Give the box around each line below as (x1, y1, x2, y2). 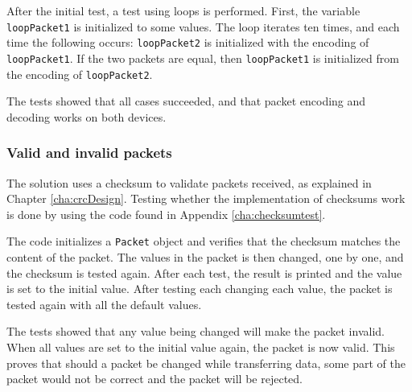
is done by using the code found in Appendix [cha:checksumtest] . (6, 205, 326, 222)
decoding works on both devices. (6, 108, 167, 125)
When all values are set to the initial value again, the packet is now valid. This (6, 339, 395, 356)
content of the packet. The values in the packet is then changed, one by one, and (6, 249, 404, 266)
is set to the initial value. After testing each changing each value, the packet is (6, 280, 393, 297)
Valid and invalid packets (6, 142, 172, 163)
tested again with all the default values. (6, 295, 202, 312)
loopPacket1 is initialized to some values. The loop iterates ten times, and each (6, 18, 400, 35)
